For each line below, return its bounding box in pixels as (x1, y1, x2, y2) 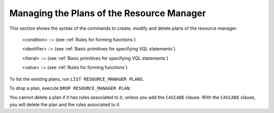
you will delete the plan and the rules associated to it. (9, 101, 121, 107)
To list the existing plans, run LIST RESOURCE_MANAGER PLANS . (9, 76, 144, 82)
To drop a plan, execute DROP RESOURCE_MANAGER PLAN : (9, 85, 131, 91)
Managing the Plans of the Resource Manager (9, 8, 207, 19)
